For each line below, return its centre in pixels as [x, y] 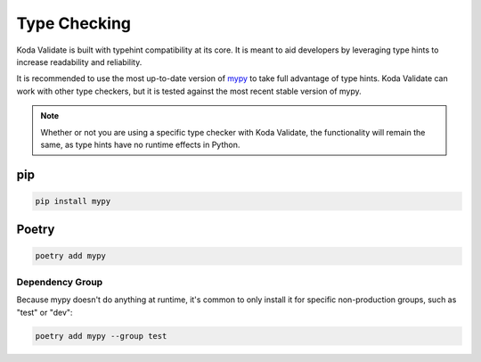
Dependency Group [60, 282]
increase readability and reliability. [79, 62]
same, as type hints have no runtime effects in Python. [140, 144]
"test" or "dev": [45, 312]
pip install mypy [73, 201]
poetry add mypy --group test [101, 336]
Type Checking [74, 23]
